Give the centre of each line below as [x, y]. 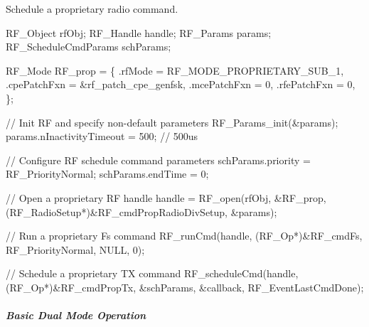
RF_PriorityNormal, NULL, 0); [75, 249]
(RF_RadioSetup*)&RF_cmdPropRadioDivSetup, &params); [141, 211]
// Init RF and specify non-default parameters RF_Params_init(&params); [172, 122]
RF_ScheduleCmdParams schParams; [89, 47]
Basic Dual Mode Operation [76, 315]
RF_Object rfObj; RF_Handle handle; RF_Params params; [139, 32]
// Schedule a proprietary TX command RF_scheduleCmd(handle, [152, 273]
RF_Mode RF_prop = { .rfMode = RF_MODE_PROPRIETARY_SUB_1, [175, 70]
